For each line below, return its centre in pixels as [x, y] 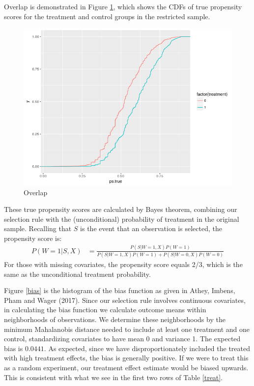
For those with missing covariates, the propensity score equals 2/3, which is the [123, 264]
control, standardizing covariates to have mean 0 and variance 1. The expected [122, 339]
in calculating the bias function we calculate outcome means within [105, 310]
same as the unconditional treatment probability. [77, 274]
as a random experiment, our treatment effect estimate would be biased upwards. [126, 367]
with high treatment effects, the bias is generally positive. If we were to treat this [126, 358]
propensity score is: [33, 238]
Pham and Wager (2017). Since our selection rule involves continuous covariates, [125, 300]
